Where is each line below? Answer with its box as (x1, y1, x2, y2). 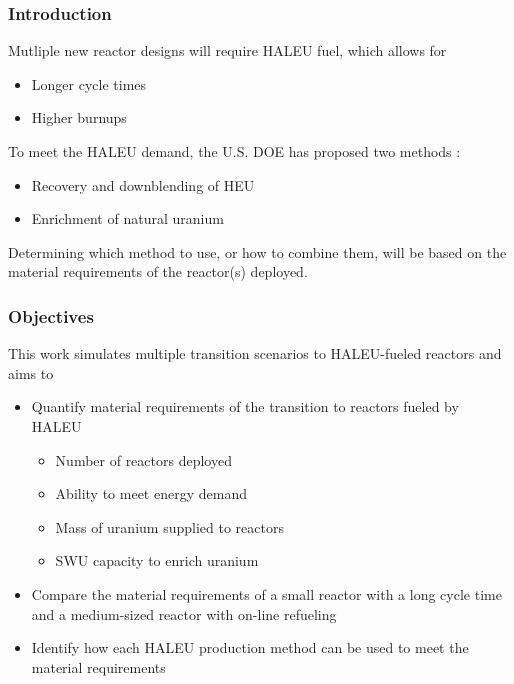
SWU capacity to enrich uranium (55, 550, 259, 571)
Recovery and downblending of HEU (31, 174, 255, 195)
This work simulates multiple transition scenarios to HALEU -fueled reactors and (8, 343, 502, 364)
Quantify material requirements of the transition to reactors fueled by (31, 396, 459, 417)
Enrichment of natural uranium (31, 208, 224, 229)
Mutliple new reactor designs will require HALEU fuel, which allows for (8, 40, 447, 61)
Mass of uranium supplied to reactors (55, 516, 284, 537)
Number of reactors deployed (55, 449, 232, 470)
